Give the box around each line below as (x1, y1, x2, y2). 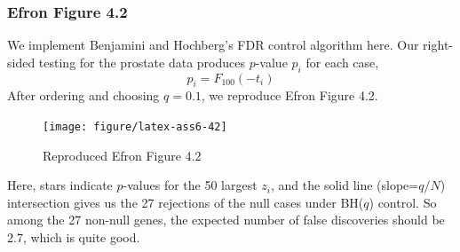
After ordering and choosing (7, 86, 160, 105)
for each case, (305, 52, 379, 71)
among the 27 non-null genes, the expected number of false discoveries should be (7, 210, 445, 229)
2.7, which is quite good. (7, 228, 140, 247)
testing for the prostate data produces (38, 52, 245, 71)
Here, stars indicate (7, 176, 113, 194)
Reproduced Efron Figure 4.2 (43, 146, 202, 164)
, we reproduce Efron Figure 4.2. (201, 86, 378, 105)
